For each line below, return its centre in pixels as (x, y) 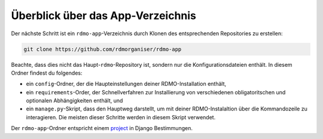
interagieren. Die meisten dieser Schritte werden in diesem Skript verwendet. (121, 117)
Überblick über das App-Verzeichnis (104, 16)
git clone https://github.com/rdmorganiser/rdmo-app (103, 49)
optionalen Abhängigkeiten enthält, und (74, 101)
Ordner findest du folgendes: (47, 73)
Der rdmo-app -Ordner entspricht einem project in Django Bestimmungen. (102, 128)
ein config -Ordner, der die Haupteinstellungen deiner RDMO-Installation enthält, (126, 84)
